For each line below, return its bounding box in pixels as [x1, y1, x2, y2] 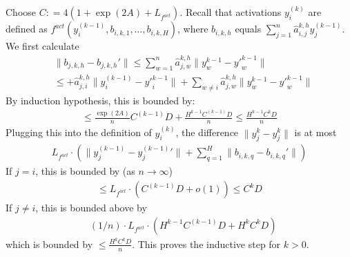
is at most [294, 125, 337, 140]
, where [177, 21, 208, 36]
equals [235, 21, 262, 36]
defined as [6, 21, 48, 36]
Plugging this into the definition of [6, 125, 152, 140]
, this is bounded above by [35, 200, 147, 215]
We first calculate [6, 39, 79, 53]
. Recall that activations [179, 5, 282, 19]
